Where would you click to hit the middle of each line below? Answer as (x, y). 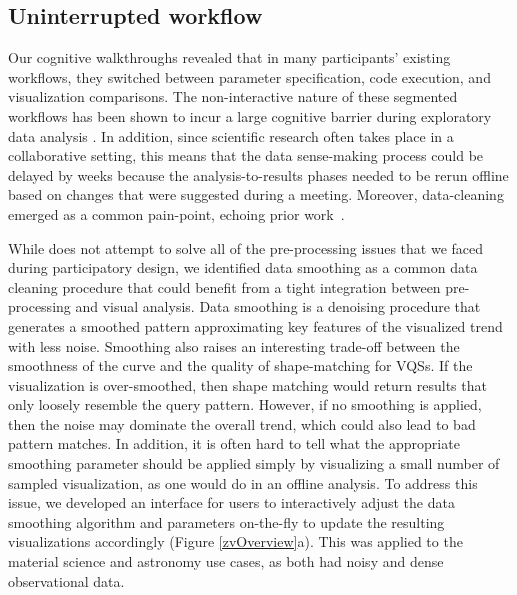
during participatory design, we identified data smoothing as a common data (243, 267)
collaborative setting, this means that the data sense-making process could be (246, 155)
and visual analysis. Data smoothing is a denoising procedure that (278, 306)
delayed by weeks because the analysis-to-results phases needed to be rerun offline (258, 174)
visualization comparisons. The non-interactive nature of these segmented (233, 96)
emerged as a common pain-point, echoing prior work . (176, 213)
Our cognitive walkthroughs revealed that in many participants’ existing (229, 57)
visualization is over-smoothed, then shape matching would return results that (247, 384)
